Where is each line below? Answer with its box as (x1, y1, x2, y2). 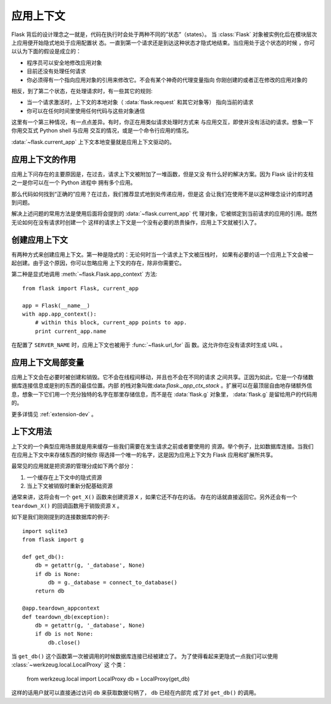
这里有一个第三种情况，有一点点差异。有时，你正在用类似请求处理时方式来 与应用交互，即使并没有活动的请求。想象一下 (11, 118, 314, 126)
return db (34, 588, 64, 594)
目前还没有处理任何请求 (26, 67, 86, 75)
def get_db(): (22, 553, 64, 560)
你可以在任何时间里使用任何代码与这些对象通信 (26, 107, 145, 115)
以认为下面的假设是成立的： (11, 48, 82, 55)
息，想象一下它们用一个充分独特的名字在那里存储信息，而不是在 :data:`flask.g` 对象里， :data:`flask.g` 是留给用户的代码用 (11, 390, 318, 398)
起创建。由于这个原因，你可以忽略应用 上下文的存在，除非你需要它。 (11, 259, 185, 267)
